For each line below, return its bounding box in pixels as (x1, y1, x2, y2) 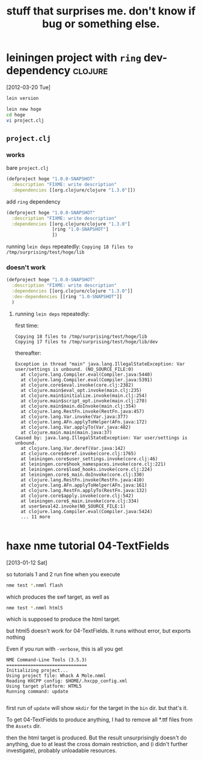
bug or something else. (41, 17, 161, 31)
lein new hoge (6, 106, 42, 112)
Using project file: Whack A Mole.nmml (6, 673, 106, 679)
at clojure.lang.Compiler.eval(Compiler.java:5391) (20, 376, 153, 383)
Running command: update (6, 688, 69, 695)
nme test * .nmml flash (6, 582, 63, 588)
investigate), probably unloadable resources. (6, 747, 117, 754)
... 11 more (20, 514, 50, 520)
